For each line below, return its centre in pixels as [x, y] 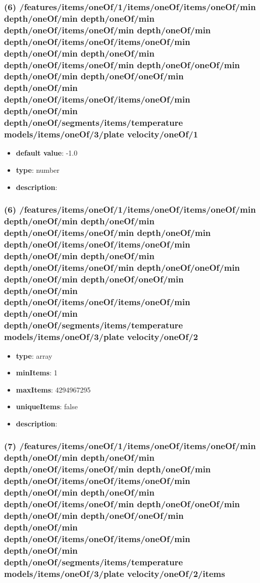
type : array [34, 355]
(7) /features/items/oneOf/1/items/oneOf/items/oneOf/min [130, 446]
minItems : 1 [37, 373]
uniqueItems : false [47, 406]
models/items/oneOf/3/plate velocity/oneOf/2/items [115, 573]
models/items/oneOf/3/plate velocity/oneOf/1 [101, 134]
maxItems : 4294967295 [53, 389]
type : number [38, 169]
